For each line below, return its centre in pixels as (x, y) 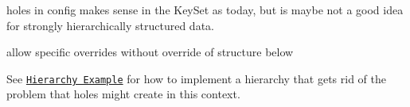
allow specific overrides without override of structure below (150, 52)
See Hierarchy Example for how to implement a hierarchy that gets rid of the (196, 78)
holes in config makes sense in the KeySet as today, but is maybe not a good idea (205, 10)
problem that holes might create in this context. (123, 94)
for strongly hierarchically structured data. (110, 25)
